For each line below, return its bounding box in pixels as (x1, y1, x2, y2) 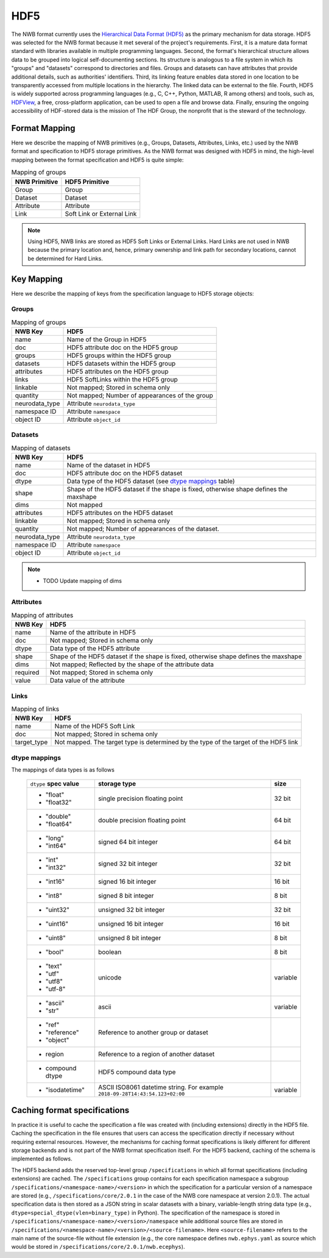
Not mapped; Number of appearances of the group (66, 391, 213, 400)
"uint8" (45, 934, 66, 942)
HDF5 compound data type (97, 1068, 176, 1076)
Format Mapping (11, 123, 76, 133)
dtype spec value (30, 780, 79, 788)
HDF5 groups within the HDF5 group (66, 351, 172, 360)
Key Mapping (11, 274, 63, 284)
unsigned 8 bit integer (97, 934, 161, 942)
